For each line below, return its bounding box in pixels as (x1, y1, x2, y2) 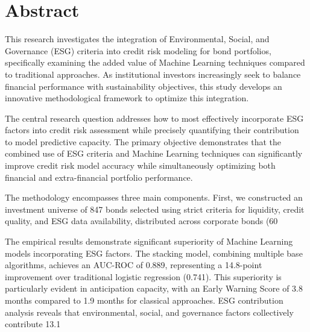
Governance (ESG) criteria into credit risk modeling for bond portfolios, (5, 44, 271, 57)
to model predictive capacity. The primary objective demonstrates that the (5, 135, 282, 148)
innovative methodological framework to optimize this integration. (5, 92, 249, 104)
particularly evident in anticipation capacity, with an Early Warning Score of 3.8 (5, 282, 303, 295)
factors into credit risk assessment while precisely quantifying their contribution (5, 124, 299, 136)
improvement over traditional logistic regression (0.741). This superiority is (5, 270, 282, 283)
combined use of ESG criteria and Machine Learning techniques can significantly (5, 147, 303, 160)
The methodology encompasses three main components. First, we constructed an (5, 191, 303, 204)
